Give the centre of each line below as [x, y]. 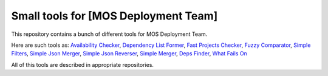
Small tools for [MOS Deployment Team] [114, 16]
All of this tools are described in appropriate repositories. [83, 64]
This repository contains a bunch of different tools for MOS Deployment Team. [109, 34]
